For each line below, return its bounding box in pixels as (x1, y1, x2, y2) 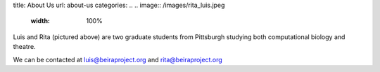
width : (30, 17, 51, 25)
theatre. (13, 43, 36, 51)
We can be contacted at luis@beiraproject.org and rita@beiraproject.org (13, 55, 223, 64)
